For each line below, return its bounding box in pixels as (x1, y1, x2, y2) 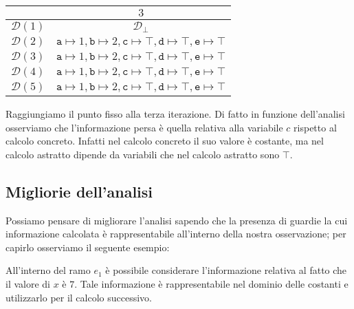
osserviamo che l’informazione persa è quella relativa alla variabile (5, 120, 283, 134)
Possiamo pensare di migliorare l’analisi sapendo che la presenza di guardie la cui (5, 213, 348, 227)
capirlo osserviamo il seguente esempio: (5, 239, 170, 254)
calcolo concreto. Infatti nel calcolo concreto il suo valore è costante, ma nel (5, 134, 324, 148)
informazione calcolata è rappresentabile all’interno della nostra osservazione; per (5, 226, 346, 241)
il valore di (5, 276, 50, 290)
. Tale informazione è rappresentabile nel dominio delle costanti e (74, 276, 349, 290)
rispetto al (294, 120, 337, 134)
